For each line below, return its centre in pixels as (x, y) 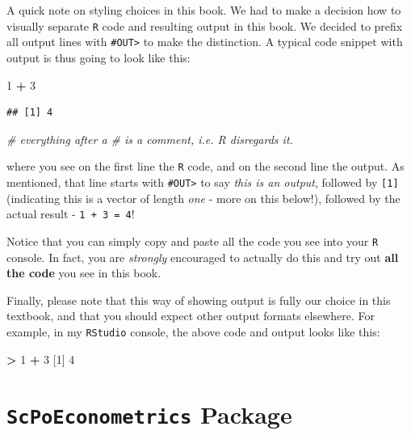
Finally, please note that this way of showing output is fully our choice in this (199, 300)
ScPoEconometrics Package (149, 414)
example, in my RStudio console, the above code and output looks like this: (193, 331)
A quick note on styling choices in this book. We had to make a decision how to (204, 10)
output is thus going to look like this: (99, 57)
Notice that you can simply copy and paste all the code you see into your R (193, 241)
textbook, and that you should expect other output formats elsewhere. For (191, 316)
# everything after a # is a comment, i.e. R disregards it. (150, 139)
